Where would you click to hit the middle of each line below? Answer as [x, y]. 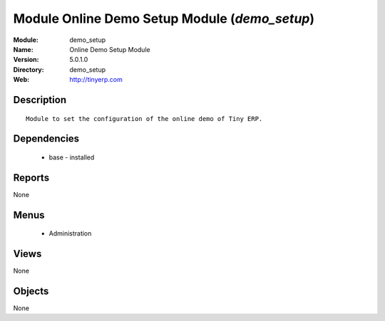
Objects [31, 291]
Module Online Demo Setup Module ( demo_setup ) [164, 19]
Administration [70, 233]
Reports [31, 178]
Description [40, 100]
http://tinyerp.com [96, 80]
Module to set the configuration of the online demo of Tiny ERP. [144, 119]
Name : [23, 49]
